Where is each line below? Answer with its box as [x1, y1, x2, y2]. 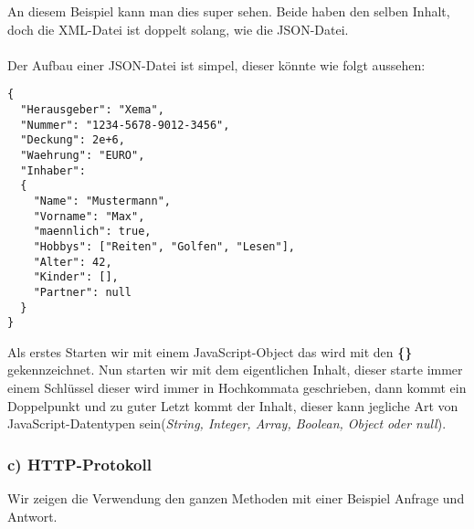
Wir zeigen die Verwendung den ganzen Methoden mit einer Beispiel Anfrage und [7, 489, 465, 508]
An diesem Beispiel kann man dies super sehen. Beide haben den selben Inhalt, [7, 2, 450, 20]
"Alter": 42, [33, 255, 112, 269]
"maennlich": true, [33, 225, 152, 238]
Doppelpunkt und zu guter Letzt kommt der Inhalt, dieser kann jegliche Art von [7, 396, 458, 415]
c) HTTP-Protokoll [7, 452, 152, 475]
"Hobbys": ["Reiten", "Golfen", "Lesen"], [33, 239, 295, 253]
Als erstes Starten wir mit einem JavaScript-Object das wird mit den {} [7, 342, 413, 361]
